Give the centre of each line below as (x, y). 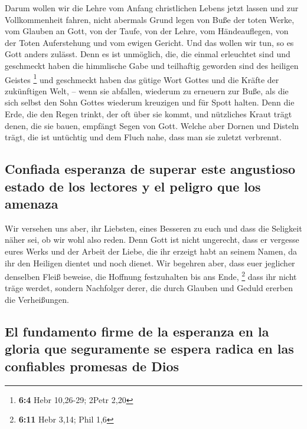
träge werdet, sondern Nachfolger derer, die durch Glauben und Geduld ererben (149, 288)
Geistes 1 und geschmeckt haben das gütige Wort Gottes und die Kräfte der (142, 78)
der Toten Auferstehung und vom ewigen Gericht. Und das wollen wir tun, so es (149, 42)
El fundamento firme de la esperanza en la (137, 331)
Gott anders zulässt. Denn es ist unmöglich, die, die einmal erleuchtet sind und (148, 54)
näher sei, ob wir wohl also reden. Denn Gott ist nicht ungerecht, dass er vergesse (152, 240)
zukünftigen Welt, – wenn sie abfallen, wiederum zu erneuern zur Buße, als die (147, 90)
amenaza (32, 203)
